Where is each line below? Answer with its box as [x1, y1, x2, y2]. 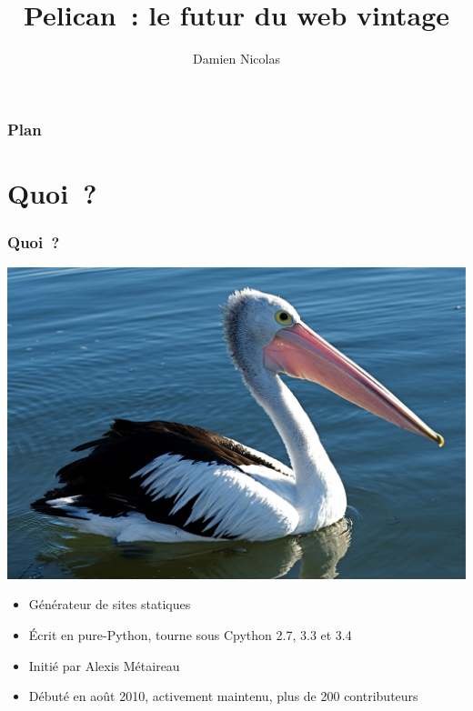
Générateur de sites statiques [28, 595, 191, 614]
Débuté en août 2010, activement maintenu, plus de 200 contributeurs [28, 686, 418, 706]
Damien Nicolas [193, 49, 280, 68]
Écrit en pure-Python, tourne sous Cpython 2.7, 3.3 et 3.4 [28, 625, 352, 644]
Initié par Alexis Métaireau [28, 656, 180, 675]
